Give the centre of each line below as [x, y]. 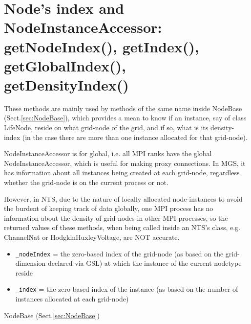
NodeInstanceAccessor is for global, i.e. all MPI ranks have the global [108, 153]
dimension [31, 263]
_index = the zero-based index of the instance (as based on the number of [127, 289]
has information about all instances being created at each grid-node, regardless [122, 173]
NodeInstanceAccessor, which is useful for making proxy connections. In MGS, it [125, 163]
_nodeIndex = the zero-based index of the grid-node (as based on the [119, 253]
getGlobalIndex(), [65, 65]
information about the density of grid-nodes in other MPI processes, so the [116, 218]
